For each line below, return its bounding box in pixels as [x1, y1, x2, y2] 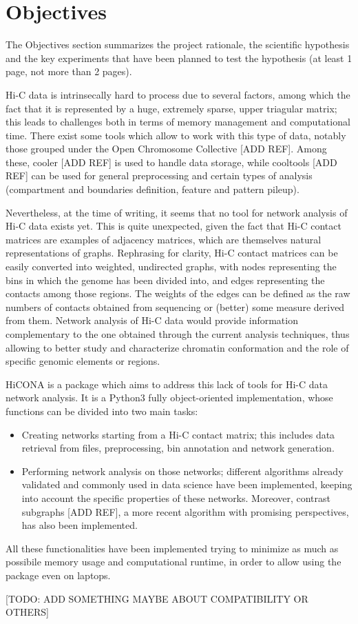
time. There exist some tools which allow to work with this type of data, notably [6, 128, 346, 142]
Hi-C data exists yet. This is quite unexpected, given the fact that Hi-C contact [6, 219, 341, 233]
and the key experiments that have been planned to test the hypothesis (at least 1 [6, 50, 352, 65]
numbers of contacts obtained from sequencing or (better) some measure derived [6, 299, 345, 314]
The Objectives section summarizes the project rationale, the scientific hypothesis [6, 37, 350, 52]
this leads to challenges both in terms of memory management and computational [6, 114, 350, 129]
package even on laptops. [6, 567, 111, 582]
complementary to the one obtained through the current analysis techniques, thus [6, 327, 350, 341]
